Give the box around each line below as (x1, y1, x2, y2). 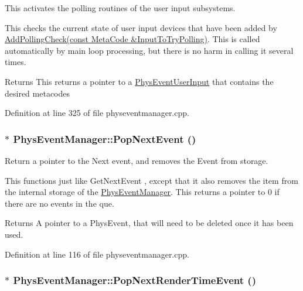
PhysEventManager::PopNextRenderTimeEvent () (13, 273, 256, 287)
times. (5, 56, 26, 68)
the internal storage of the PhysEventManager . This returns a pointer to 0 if (5, 186, 280, 198)
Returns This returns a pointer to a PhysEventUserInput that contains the (5, 75, 274, 87)
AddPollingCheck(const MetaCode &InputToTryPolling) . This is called (5, 33, 260, 45)
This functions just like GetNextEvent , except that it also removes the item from (5, 174, 298, 186)
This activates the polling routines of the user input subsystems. (5, 2, 236, 13)
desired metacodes (5, 87, 70, 99)
